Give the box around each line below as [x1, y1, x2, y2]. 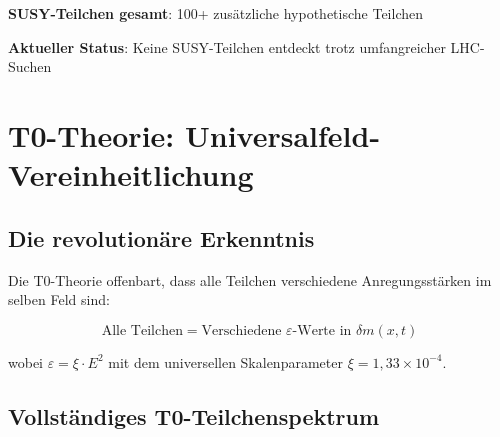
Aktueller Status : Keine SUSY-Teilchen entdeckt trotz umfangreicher [8, 36, 446, 57]
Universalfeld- [184, 114, 381, 155]
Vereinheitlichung [8, 154, 254, 195]
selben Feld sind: [8, 289, 110, 310]
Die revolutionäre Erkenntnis [8, 222, 315, 253]
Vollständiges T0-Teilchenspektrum [8, 400, 380, 431]
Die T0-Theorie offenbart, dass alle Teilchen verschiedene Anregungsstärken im [8, 269, 492, 290]
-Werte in [292, 323, 352, 338]
